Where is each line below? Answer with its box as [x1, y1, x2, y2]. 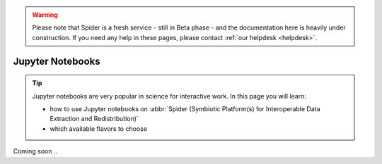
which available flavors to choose [50, 124, 148, 133]
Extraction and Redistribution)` [50, 115, 139, 123]
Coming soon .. [13, 147, 58, 156]
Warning [32, 11, 58, 19]
